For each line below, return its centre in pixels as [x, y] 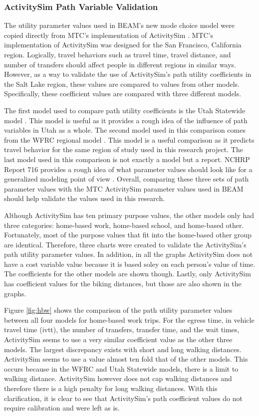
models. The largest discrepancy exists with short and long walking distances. [123, 349]
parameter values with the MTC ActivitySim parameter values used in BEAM [124, 188]
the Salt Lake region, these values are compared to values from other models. [122, 84]
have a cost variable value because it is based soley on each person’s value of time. [130, 264]
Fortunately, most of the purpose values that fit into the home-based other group [128, 235]
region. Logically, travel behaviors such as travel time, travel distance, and [118, 54]
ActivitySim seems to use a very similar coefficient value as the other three [118, 339]
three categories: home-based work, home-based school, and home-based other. [124, 225]
